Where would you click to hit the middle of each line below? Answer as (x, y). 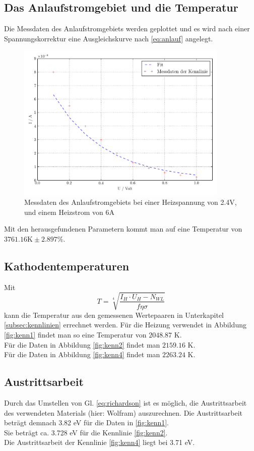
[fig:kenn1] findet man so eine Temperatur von (75, 335)
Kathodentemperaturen (67, 266)
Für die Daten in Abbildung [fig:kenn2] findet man (82, 344)
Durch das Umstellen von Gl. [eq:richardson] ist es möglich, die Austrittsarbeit (125, 403)
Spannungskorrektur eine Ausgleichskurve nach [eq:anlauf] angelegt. (109, 38)
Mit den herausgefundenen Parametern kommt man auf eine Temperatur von (123, 229)
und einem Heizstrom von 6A (69, 212)
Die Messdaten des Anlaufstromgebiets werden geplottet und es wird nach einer (127, 29)
